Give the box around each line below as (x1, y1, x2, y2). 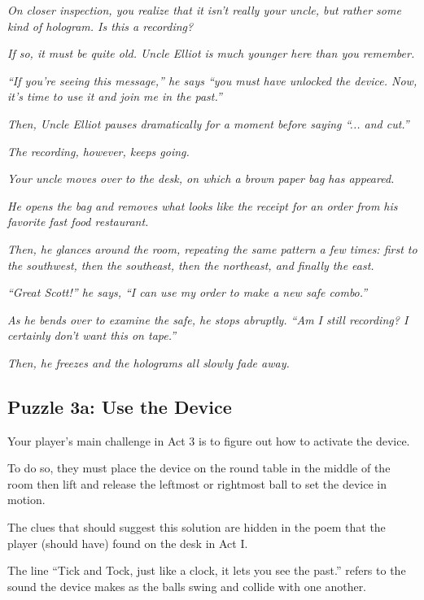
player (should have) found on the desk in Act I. (7, 534, 248, 551)
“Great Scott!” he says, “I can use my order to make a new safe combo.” (7, 284, 368, 301)
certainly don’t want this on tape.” (7, 327, 177, 344)
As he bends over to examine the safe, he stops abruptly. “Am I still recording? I (7, 311, 409, 328)
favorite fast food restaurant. (7, 213, 149, 230)
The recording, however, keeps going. (7, 142, 190, 159)
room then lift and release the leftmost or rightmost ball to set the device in (7, 475, 387, 492)
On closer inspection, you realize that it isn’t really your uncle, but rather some (7, 2, 401, 18)
